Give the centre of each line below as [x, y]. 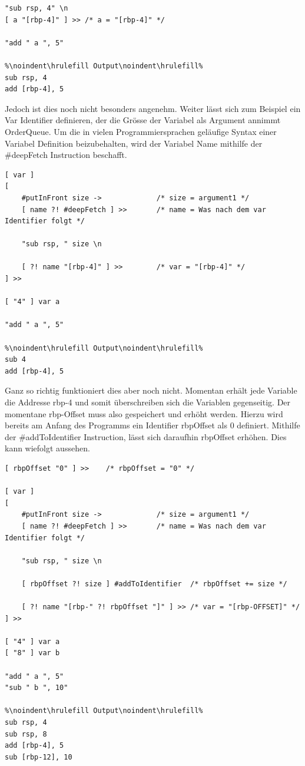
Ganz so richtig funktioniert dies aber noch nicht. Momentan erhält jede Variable [151, 390]
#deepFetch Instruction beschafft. [66, 155]
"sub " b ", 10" [37, 688]
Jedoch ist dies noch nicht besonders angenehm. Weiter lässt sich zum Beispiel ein [153, 108]
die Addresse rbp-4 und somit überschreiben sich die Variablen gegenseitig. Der [148, 402]
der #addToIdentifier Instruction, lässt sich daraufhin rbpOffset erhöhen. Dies [146, 436]
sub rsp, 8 [26, 734]
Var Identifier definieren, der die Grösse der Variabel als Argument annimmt [143, 120]
